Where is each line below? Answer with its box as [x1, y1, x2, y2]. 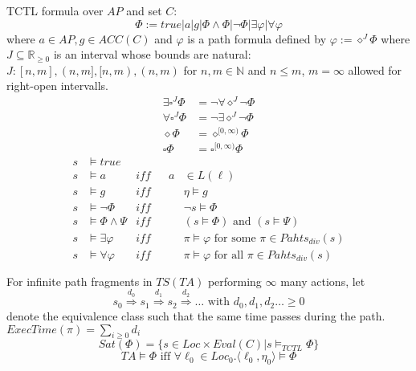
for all [214, 249, 244, 261]
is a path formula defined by [187, 30, 327, 47]
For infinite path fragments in [6, 272, 153, 289]
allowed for [348, 61, 402, 78]
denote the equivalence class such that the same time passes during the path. [6, 307, 385, 324]
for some [214, 232, 256, 244]
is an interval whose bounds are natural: [53, 46, 251, 63]
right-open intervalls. [6, 77, 108, 94]
